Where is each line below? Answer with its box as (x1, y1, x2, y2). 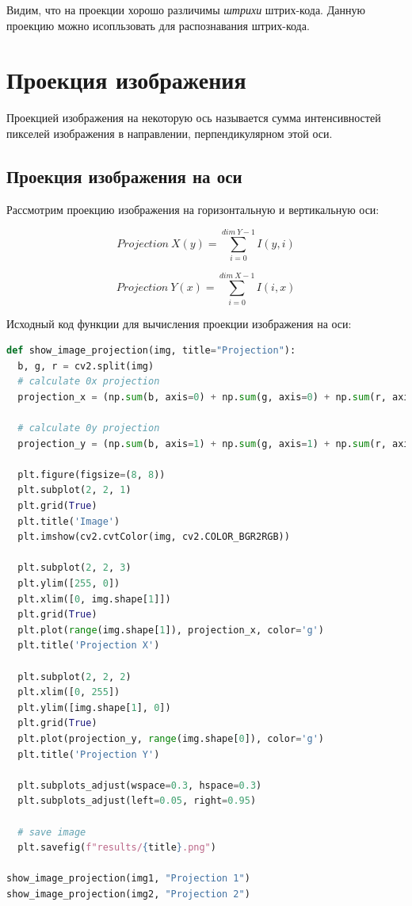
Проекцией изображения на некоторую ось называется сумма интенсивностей (6, 109, 381, 126)
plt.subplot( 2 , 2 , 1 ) (17, 484, 132, 496)
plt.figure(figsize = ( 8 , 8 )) (17, 468, 166, 480)
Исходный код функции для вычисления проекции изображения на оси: (6, 315, 352, 331)
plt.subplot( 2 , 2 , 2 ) (17, 671, 132, 682)
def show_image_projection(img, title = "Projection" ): (6, 345, 296, 357)
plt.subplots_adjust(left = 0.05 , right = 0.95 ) (17, 795, 257, 807)
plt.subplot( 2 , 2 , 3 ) (17, 562, 132, 574)
